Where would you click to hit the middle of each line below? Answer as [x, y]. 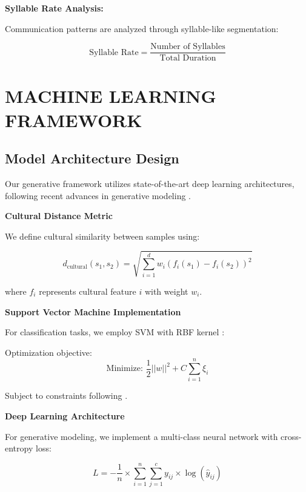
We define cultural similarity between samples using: [102, 236]
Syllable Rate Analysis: [54, 8]
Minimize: [125, 369]
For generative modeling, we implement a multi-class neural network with [141, 436]
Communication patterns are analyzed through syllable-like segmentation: [142, 28]
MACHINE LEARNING [111, 96]
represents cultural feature [88, 291]
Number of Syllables [188, 47]
